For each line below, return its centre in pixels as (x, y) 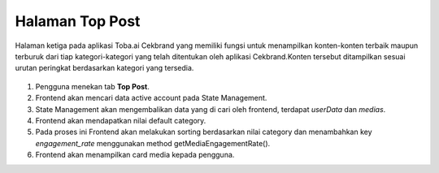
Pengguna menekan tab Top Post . (92, 86)
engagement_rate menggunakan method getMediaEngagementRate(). (153, 143)
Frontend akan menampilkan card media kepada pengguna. (135, 155)
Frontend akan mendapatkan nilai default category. (121, 120)
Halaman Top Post (78, 21)
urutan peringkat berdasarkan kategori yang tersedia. (104, 68)
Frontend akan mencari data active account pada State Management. (151, 98)
